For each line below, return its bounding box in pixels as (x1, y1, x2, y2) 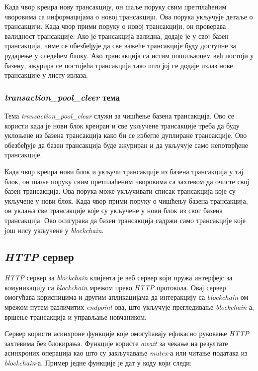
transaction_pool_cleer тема (4, 91, 120, 103)
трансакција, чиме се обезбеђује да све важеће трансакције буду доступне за (4, 40, 236, 51)
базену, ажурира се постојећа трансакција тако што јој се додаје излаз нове (4, 60, 233, 70)
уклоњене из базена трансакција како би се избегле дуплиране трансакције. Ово (4, 130, 247, 140)
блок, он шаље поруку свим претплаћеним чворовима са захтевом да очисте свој (4, 176, 250, 186)
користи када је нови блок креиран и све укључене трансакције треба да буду (4, 120, 240, 130)
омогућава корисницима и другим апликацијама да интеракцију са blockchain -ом (4, 292, 249, 302)
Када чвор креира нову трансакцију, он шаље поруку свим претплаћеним (4, 1, 227, 11)
